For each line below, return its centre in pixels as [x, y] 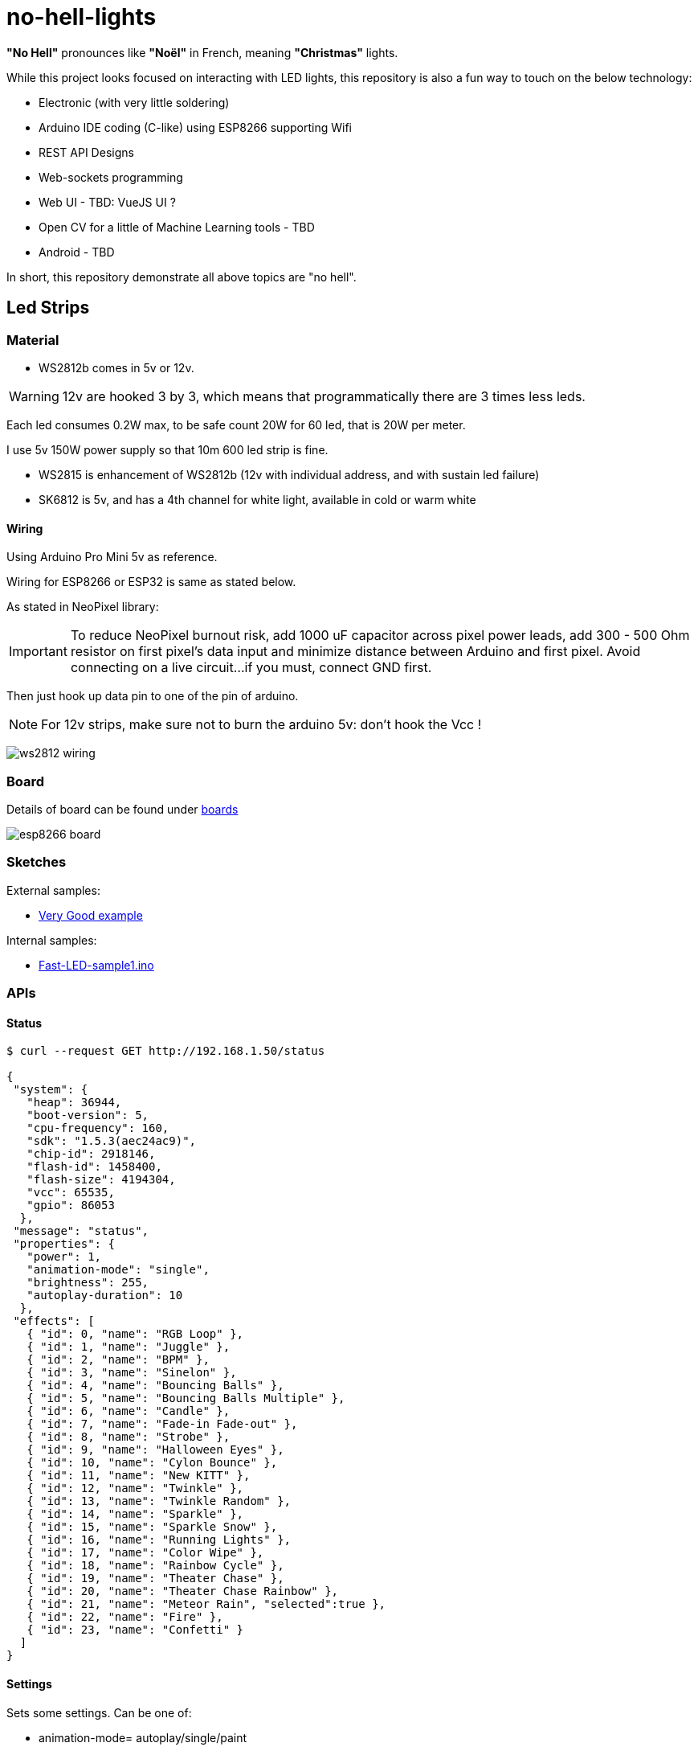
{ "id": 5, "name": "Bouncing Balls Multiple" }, [186, 1398]
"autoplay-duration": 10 [105, 1296]
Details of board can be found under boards [122, 809]
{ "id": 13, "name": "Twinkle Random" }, [159, 1501]
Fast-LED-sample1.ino [96, 965]
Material [33, 340]
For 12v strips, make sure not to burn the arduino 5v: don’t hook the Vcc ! [261, 725]
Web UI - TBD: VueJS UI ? [107, 202]
